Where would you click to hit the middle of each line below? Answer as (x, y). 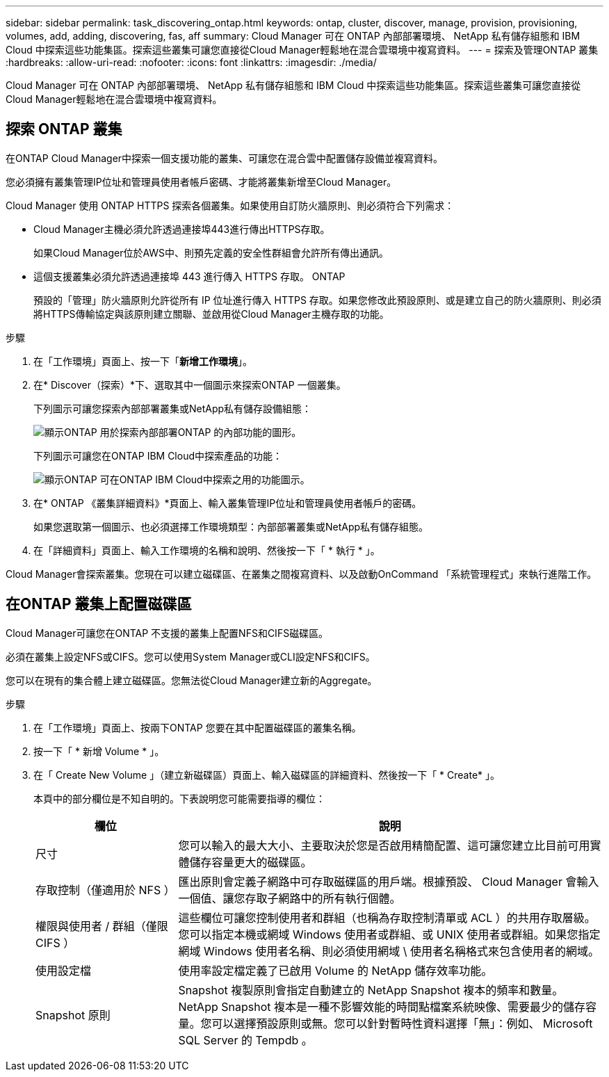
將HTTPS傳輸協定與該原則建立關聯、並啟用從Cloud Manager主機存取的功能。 (211, 314)
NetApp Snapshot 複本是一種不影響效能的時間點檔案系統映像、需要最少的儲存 (382, 1006)
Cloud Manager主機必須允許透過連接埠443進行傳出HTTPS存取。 (182, 229)
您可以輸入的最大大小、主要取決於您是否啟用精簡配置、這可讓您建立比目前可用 (384, 845)
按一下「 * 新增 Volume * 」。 (99, 751)
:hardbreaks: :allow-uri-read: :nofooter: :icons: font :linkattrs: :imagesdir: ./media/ (191, 62)
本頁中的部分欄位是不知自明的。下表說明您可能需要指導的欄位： (179, 798)
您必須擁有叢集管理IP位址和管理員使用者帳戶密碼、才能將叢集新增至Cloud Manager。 (201, 181)
